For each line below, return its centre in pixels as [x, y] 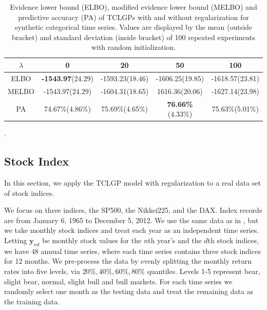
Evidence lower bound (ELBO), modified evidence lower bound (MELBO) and [133, 7]
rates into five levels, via [42, 271]
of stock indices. [29, 193]
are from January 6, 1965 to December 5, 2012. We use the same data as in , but [131, 220]
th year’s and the [175, 240]
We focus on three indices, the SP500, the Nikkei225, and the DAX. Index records [133, 210]
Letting [16, 240]
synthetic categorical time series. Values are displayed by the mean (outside [133, 27]
